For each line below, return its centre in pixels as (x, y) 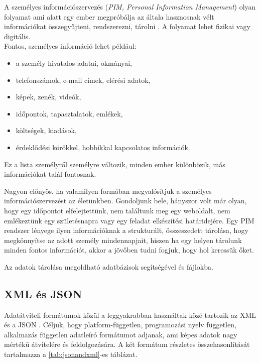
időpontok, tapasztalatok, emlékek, (69, 113)
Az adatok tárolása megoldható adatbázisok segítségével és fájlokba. (109, 266)
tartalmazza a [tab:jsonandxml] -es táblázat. (71, 354)
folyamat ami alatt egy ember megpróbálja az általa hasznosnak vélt (109, 16)
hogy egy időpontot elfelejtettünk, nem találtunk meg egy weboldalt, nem (117, 210)
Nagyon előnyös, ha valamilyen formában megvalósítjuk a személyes (108, 191)
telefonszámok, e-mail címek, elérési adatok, (83, 80)
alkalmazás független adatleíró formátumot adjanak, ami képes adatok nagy (121, 334)
